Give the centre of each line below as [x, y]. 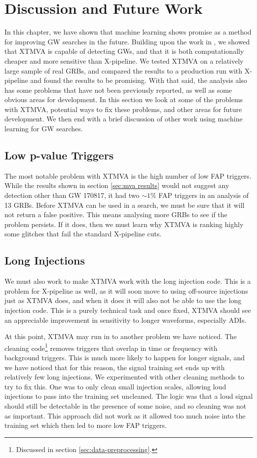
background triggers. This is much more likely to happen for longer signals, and [125, 358]
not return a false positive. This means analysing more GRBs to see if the [116, 214]
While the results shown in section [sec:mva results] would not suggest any [117, 185]
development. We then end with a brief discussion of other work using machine [124, 119]
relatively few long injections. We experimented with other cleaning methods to [124, 377]
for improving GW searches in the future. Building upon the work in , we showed [127, 41]
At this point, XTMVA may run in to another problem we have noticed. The [121, 336]
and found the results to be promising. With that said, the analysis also [139, 80]
